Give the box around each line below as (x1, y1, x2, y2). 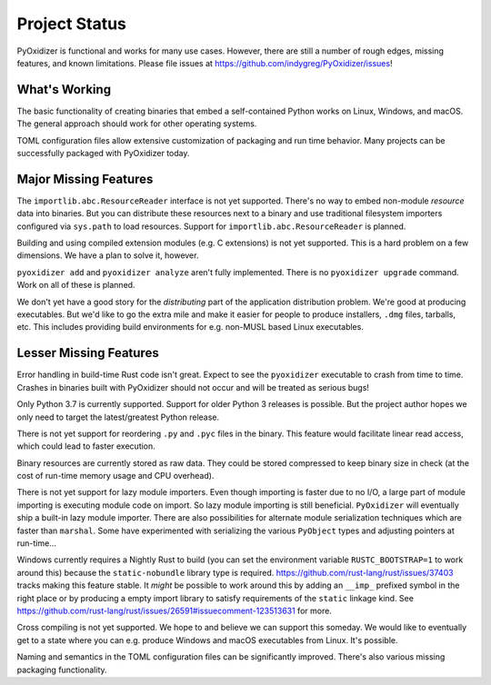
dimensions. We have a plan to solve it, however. (16, 250, 199, 261)
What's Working (16, 82, 112, 97)
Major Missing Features (16, 171, 154, 186)
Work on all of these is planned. (16, 280, 135, 291)
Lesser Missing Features (16, 345, 159, 361)
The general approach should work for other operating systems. (16, 118, 257, 129)
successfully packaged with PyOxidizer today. (16, 148, 190, 159)
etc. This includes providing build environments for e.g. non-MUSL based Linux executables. (16, 322, 364, 333)
